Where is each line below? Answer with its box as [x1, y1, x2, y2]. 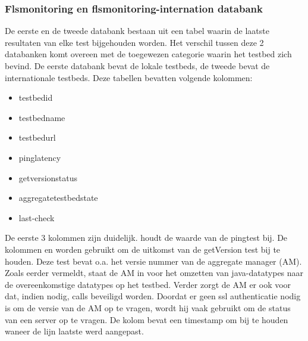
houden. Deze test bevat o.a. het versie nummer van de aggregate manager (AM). [5, 255, 302, 267]
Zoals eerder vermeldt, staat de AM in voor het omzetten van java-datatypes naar [5, 266, 304, 279]
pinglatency [18, 151, 61, 163]
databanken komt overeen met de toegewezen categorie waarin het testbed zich [5, 48, 292, 60]
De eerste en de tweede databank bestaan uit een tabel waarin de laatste [5, 24, 269, 37]
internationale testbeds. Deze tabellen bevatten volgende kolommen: [5, 71, 253, 83]
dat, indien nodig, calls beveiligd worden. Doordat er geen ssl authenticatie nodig [5, 290, 301, 302]
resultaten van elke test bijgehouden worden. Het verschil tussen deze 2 [5, 36, 264, 48]
